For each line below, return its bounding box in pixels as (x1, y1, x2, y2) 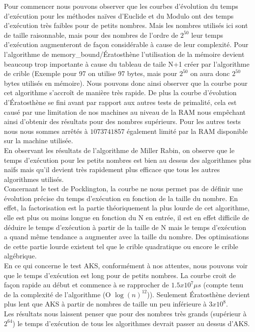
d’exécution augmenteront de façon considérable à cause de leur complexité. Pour (4, 39, 249, 50)
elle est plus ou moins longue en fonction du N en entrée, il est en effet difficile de (4, 212, 249, 223)
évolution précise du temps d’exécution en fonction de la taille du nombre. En (4, 193, 238, 203)
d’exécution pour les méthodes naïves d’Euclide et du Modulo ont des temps (4, 10, 234, 21)
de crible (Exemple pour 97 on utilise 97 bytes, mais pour (4, 68, 177, 78)
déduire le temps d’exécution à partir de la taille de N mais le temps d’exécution (4, 222, 247, 232)
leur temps (191, 29, 223, 40)
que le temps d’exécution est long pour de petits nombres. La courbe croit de (4, 270, 236, 280)
